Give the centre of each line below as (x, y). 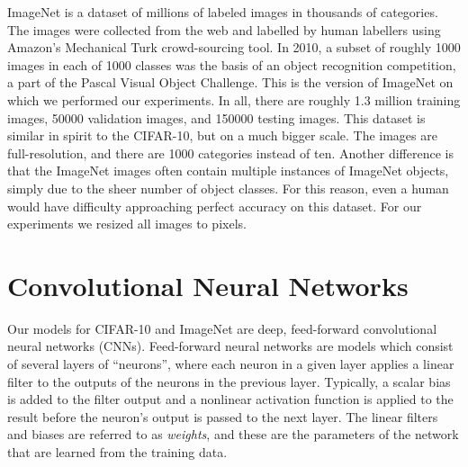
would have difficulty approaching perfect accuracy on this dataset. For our (215, 206)
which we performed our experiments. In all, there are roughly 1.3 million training (234, 99)
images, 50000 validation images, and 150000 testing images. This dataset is (216, 117)
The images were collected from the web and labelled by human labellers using (224, 29)
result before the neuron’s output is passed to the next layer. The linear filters (223, 416)
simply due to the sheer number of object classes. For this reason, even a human (228, 188)
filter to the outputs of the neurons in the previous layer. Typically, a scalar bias (229, 381)
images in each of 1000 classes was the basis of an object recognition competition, (232, 64)
